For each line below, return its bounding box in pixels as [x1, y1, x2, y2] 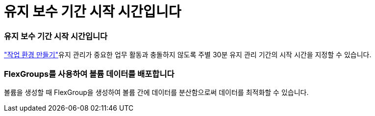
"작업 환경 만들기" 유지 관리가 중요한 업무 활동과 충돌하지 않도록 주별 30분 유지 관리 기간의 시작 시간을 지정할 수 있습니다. [4, 50, 372, 59]
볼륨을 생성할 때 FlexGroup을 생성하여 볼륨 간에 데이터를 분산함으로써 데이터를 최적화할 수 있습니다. [4, 88, 309, 96]
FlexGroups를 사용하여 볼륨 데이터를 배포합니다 [4, 69, 175, 79]
